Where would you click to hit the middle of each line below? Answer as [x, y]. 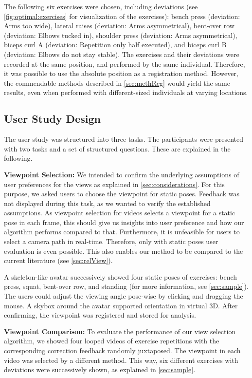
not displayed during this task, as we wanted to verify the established [107, 203]
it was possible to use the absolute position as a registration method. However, [121, 73]
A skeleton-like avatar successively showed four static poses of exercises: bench [121, 276]
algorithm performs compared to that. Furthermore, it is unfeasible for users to [122, 232]
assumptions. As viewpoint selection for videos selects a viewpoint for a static [120, 213]
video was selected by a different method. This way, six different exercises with [121, 360]
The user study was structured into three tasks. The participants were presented [124, 139]
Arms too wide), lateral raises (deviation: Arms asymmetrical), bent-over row [119, 26]
